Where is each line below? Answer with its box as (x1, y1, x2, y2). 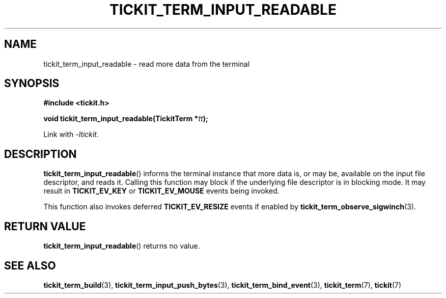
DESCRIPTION (4, 147, 77, 160)
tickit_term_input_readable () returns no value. (43, 241, 200, 251)
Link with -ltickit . (43, 130, 99, 139)
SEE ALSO (4, 259, 56, 272)
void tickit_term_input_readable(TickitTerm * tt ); (43, 114, 208, 123)
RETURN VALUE (4, 220, 86, 233)
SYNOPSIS (4, 77, 60, 90)
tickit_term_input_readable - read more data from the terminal (43, 59, 250, 68)
